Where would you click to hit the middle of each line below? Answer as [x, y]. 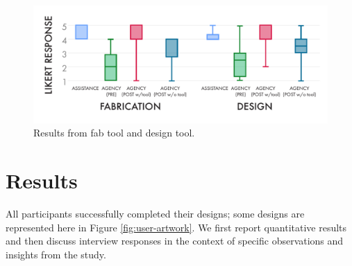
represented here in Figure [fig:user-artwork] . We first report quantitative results [176, 227]
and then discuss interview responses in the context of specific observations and [175, 241]
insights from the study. [56, 254]
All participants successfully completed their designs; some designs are [155, 214]
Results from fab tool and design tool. [114, 133]
